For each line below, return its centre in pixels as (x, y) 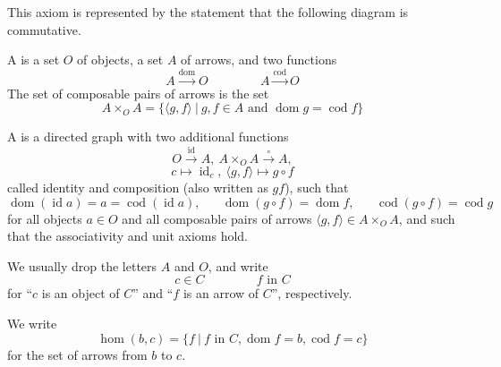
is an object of (81, 293)
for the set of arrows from (77, 354)
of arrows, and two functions (259, 60)
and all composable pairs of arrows (217, 218)
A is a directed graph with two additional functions (148, 137)
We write (32, 323)
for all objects (45, 218)
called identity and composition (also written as (138, 188)
